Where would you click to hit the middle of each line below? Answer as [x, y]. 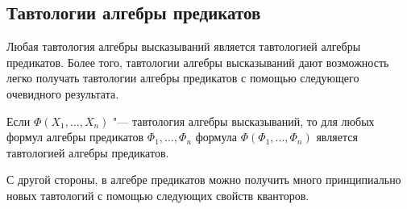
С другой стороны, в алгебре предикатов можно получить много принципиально [204, 180]
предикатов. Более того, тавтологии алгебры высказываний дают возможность [198, 62]
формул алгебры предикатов [75, 137]
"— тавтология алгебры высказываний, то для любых [244, 121]
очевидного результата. [63, 93]
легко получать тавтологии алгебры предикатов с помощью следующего [183, 78]
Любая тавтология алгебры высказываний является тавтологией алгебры [184, 46]
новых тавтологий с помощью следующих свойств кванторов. [158, 195]
